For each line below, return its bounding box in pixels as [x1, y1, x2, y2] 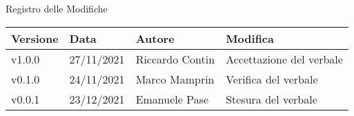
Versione [11, 30, 59, 46]
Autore [135, 30, 175, 46]
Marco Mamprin [135, 70, 215, 87]
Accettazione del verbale [226, 50, 343, 67]
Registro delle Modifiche [6, 1, 108, 15]
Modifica [226, 30, 274, 46]
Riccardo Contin [135, 50, 215, 67]
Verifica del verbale [226, 70, 318, 87]
